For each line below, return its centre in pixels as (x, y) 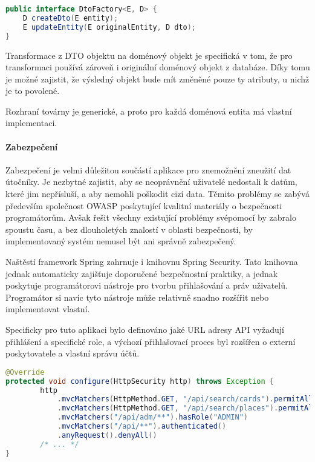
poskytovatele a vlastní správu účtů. (73, 353)
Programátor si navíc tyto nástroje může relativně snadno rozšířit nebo (137, 297)
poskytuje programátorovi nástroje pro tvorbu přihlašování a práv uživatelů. (147, 285)
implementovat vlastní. (48, 309)
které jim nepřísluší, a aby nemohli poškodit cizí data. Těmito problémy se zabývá (157, 194)
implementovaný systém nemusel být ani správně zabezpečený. (121, 241)
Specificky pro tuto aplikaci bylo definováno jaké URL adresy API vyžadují (145, 329)
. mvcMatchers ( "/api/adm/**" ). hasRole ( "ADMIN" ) (152, 417)
